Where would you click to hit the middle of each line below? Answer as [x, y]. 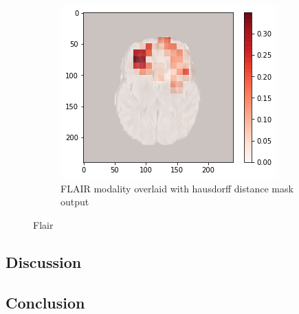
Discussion [44, 261]
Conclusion [45, 302]
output [75, 202]
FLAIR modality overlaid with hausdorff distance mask [177, 188]
